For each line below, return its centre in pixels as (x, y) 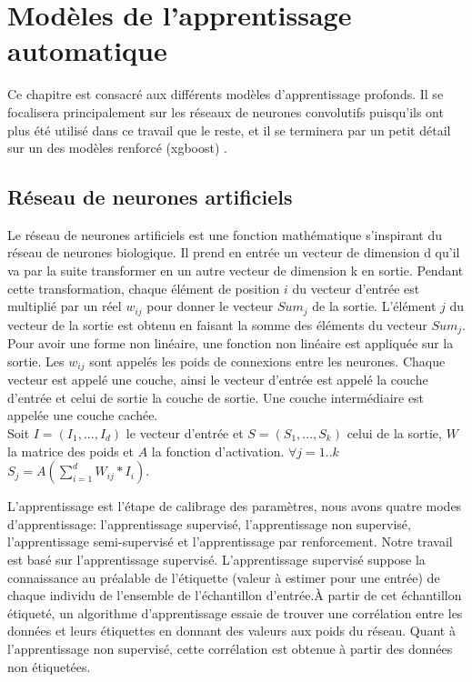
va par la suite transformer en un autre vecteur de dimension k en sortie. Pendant (236, 271)
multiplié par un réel (65, 306)
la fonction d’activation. (218, 451)
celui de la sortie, (394, 433)
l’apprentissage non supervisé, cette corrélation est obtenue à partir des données (230, 648)
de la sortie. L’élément (374, 306)
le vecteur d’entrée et (185, 433)
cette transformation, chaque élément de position (144, 288)
